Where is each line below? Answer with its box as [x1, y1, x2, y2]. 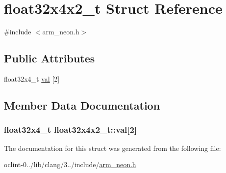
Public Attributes [4, 51, 95, 66]
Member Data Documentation [4, 97, 160, 113]
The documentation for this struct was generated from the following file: [4, 143, 221, 153]
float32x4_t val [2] [4, 73, 60, 84]
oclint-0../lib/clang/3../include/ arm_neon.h [4, 159, 136, 170]
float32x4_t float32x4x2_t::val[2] [4, 123, 137, 136]
